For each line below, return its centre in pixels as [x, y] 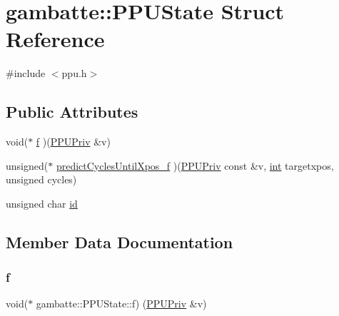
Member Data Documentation [120, 241]
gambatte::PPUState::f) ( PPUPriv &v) [121, 304]
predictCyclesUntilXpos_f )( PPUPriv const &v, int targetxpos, [195, 165]
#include [26, 73]
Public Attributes [72, 112]
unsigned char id [42, 203]
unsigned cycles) [41, 179]
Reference [55, 39]
